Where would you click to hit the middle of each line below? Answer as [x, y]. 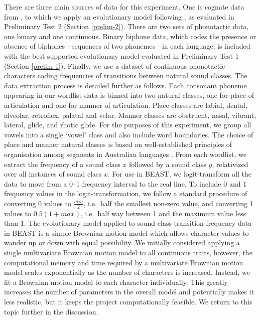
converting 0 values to [38, 203]
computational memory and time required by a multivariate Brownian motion [124, 262]
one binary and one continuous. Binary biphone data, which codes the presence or [130, 36]
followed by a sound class [168, 164]
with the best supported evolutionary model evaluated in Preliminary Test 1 [121, 55]
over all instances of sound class [53, 174]
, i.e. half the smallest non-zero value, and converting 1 [168, 203]
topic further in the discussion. [51, 311]
